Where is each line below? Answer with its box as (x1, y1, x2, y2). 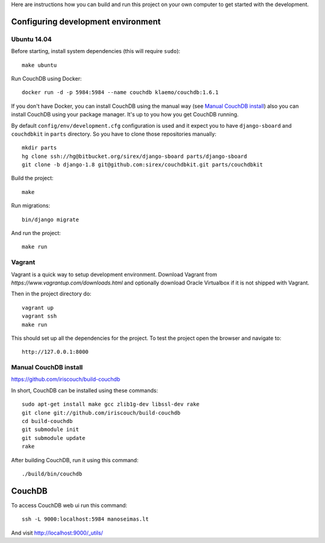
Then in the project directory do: (11, 290, 91, 298)
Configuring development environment (11, 16, 161, 27)
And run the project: (11, 230, 61, 237)
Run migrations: (11, 202, 51, 209)
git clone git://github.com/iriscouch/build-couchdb (22, 409, 181, 416)
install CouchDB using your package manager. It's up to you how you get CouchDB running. (11, 111, 239, 118)
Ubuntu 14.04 (11, 35, 52, 43)
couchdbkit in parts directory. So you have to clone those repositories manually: (11, 130, 217, 137)
